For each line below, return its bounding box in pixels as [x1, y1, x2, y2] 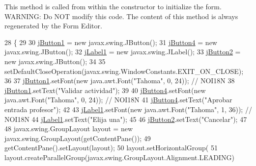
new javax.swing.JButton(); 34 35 [4, 56, 106, 66]
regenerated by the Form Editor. [4, 21, 102, 31]
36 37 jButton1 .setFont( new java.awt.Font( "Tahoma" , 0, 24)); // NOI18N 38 [4, 75, 235, 86]
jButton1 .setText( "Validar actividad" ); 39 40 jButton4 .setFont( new [4, 85, 206, 95]
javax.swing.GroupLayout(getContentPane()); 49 [4, 133, 151, 143]
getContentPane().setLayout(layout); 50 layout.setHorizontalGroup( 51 [4, 142, 218, 153]
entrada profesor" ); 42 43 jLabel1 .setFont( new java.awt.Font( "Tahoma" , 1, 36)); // [4, 104, 252, 114]
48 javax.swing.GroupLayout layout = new [4, 123, 133, 134]
